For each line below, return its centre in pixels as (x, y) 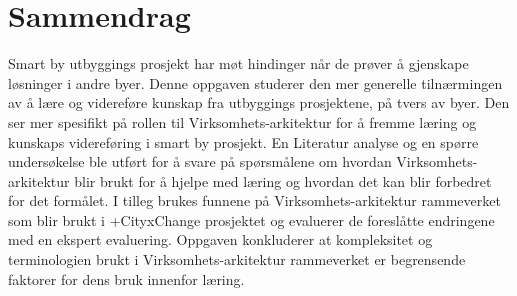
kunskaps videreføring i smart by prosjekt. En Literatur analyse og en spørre (243, 141)
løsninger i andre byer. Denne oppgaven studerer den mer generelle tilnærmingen (255, 82)
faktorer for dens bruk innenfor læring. (126, 278)
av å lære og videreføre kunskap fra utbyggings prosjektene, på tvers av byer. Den (259, 102)
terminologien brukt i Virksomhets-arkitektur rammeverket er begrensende (237, 259)
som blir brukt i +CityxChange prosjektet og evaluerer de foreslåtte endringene (251, 219)
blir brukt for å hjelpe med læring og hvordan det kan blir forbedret (283, 180)
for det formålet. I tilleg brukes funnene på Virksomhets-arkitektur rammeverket (254, 200)
